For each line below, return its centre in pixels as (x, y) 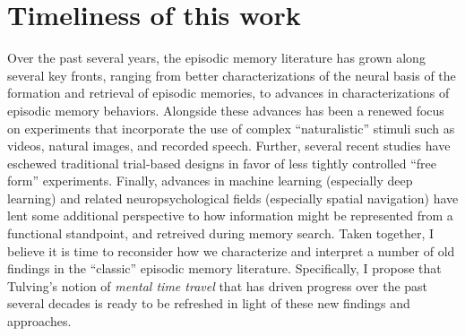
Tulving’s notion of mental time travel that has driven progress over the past (218, 285)
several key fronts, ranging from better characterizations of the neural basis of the (232, 75)
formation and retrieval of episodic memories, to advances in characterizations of (228, 93)
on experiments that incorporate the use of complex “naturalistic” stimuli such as (231, 128)
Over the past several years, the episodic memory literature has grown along (216, 58)
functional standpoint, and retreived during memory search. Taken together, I (221, 233)
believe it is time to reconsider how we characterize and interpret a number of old (231, 250)
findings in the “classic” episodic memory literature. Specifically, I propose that (224, 268)
